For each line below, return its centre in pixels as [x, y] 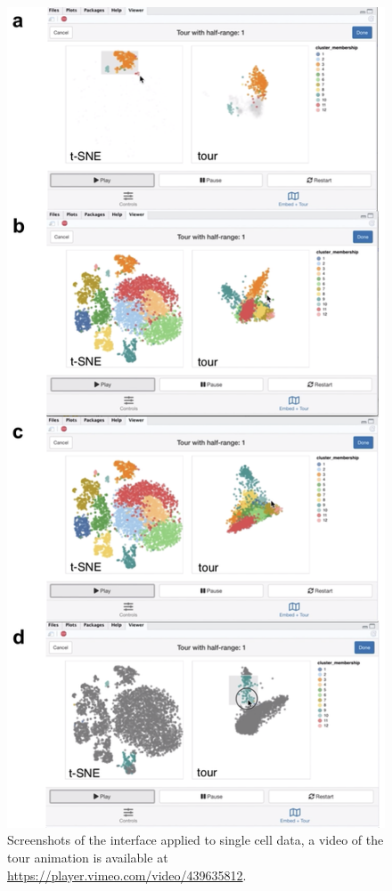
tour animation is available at [88, 857]
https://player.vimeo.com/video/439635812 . [127, 875]
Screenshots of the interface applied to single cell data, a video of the [196, 840]
